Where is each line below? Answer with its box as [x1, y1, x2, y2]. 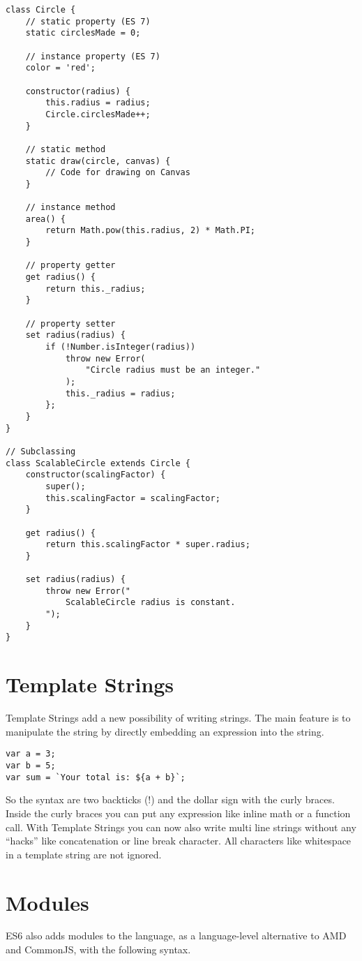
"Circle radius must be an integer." [85, 365, 261, 375]
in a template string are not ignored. [6, 847, 162, 861]
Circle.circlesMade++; [45, 109, 151, 119]
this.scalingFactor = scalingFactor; [45, 493, 220, 503]
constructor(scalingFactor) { [25, 470, 166, 480]
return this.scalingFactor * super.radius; [45, 539, 250, 550]
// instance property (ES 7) [25, 51, 160, 61]
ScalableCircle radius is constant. [65, 597, 236, 608]
